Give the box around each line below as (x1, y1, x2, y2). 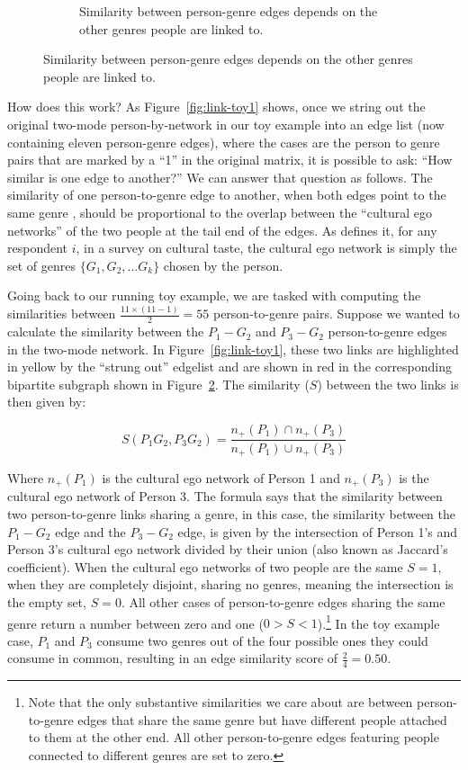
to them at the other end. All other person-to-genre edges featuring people (28, 728, 439, 747)
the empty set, (7, 592, 86, 611)
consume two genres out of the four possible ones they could (96, 631, 428, 649)
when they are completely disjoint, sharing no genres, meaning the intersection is (7, 575, 454, 594)
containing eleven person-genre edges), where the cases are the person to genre (7, 132, 440, 151)
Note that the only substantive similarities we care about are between (28, 693, 413, 712)
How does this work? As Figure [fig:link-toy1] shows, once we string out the (7, 97, 426, 116)
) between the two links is (317, 374, 459, 393)
